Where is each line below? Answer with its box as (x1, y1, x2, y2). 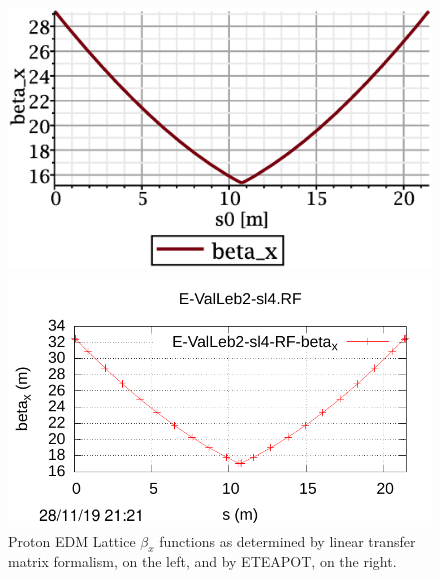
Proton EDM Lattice (8, 530, 136, 551)
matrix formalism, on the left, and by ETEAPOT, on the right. (8, 551, 397, 572)
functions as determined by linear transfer (159, 530, 416, 551)
